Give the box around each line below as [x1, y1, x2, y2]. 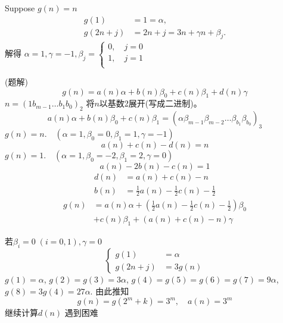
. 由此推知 [90, 284, 129, 297]
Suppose [5, 2, 35, 14]
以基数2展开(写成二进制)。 [99, 97, 202, 109]
